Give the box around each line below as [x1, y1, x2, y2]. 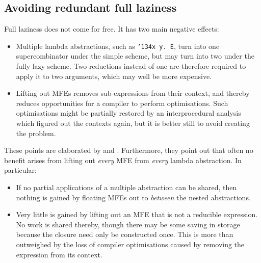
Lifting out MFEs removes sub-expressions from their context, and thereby [16, 88, 250, 98]
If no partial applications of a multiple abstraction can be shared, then [16, 181, 237, 192]
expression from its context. [16, 249, 102, 259]
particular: [4, 165, 37, 175]
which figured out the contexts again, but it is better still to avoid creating [16, 118, 250, 128]
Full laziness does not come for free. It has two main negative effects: [4, 23, 219, 34]
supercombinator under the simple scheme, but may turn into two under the [16, 50, 254, 61]
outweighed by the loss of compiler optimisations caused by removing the [16, 239, 245, 249]
